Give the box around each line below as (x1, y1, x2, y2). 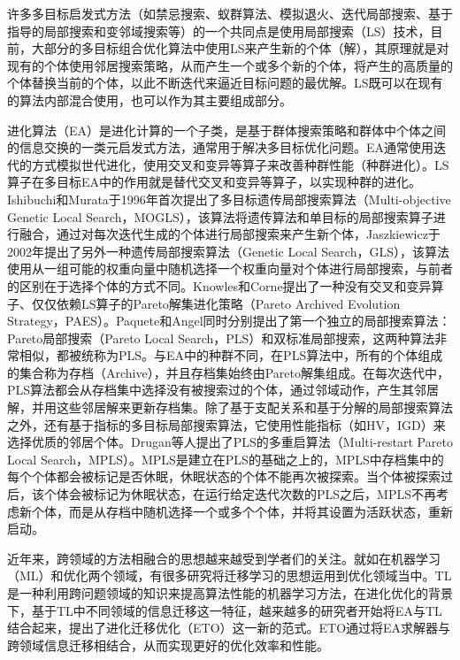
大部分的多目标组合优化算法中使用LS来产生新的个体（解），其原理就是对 (31, 39, 449, 58)
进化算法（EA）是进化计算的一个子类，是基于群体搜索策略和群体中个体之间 (7, 120, 447, 139)
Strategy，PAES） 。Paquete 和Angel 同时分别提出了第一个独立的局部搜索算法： (7, 311, 451, 330)
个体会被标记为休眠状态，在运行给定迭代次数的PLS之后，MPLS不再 (43, 485, 436, 503)
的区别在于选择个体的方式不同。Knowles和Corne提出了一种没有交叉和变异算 (7, 276, 444, 295)
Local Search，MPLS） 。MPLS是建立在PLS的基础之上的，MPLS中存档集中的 (7, 449, 444, 468)
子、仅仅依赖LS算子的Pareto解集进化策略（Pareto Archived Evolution (7, 294, 401, 312)
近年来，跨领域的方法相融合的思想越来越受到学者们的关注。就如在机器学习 (7, 549, 441, 567)
